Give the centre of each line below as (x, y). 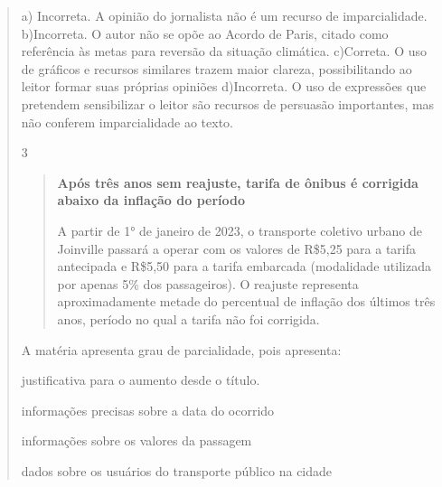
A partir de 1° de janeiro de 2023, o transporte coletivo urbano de (240, 230)
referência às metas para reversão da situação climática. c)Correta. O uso (224, 51)
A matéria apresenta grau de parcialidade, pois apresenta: (181, 349)
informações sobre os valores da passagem (136, 440)
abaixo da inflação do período (151, 200)
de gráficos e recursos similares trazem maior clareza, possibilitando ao (216, 68)
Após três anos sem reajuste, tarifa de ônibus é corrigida (238, 182)
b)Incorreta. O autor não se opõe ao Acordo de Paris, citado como (205, 33)
